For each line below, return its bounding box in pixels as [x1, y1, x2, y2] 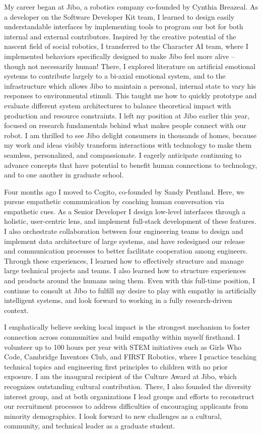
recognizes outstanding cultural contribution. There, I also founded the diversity [4, 381, 251, 391]
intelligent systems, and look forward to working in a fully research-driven [4, 295, 232, 305]
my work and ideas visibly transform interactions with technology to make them [4, 140, 252, 150]
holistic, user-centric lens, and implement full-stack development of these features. [4, 216, 256, 226]
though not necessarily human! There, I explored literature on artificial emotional [4, 60, 255, 71]
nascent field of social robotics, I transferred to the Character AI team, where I [4, 41, 248, 51]
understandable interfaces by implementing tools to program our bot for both [4, 21, 243, 32]
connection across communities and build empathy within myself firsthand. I [4, 332, 240, 342]
